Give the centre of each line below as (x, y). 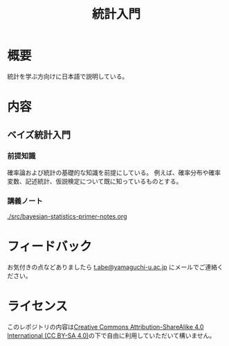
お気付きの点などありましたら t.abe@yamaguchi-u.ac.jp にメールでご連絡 (112, 267)
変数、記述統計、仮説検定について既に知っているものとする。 (95, 181)
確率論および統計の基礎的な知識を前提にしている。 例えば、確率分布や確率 (114, 172)
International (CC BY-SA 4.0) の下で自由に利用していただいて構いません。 (111, 335)
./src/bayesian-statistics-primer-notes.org (67, 216)
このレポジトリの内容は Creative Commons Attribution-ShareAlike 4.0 (106, 327)
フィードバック (49, 246)
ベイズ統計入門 (39, 135)
